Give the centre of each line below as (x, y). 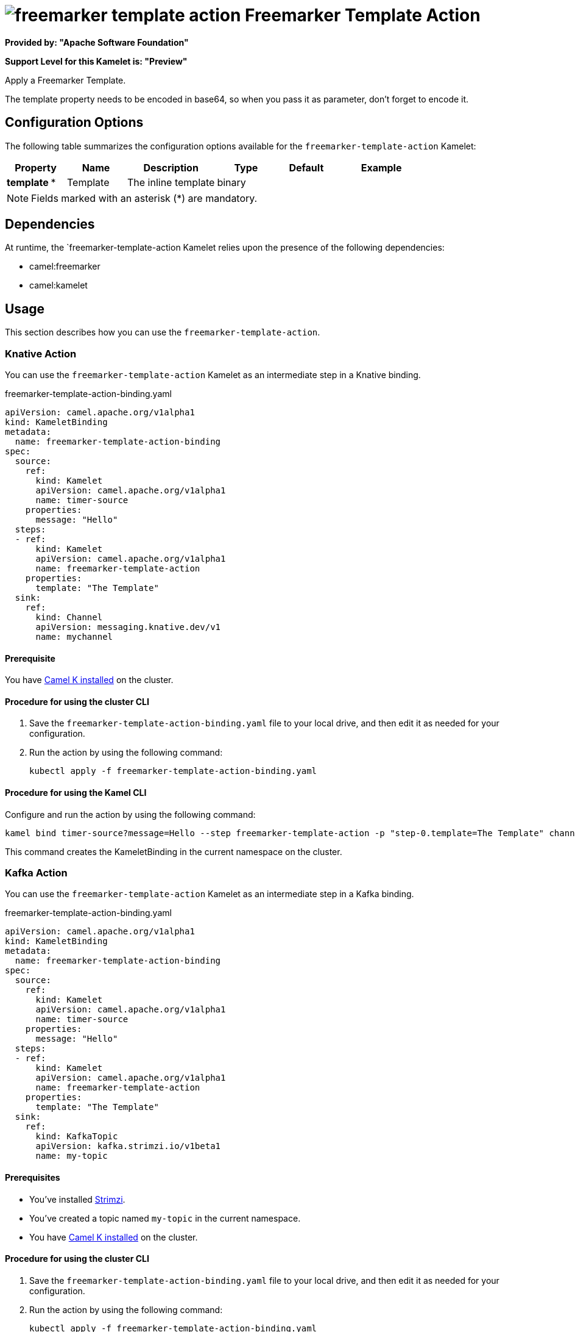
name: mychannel (74, 637)
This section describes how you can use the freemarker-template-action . (163, 332)
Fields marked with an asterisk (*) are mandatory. (144, 198)
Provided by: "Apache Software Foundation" (97, 42)
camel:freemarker (65, 267)
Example (381, 167)
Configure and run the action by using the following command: (130, 814)
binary (231, 182)
